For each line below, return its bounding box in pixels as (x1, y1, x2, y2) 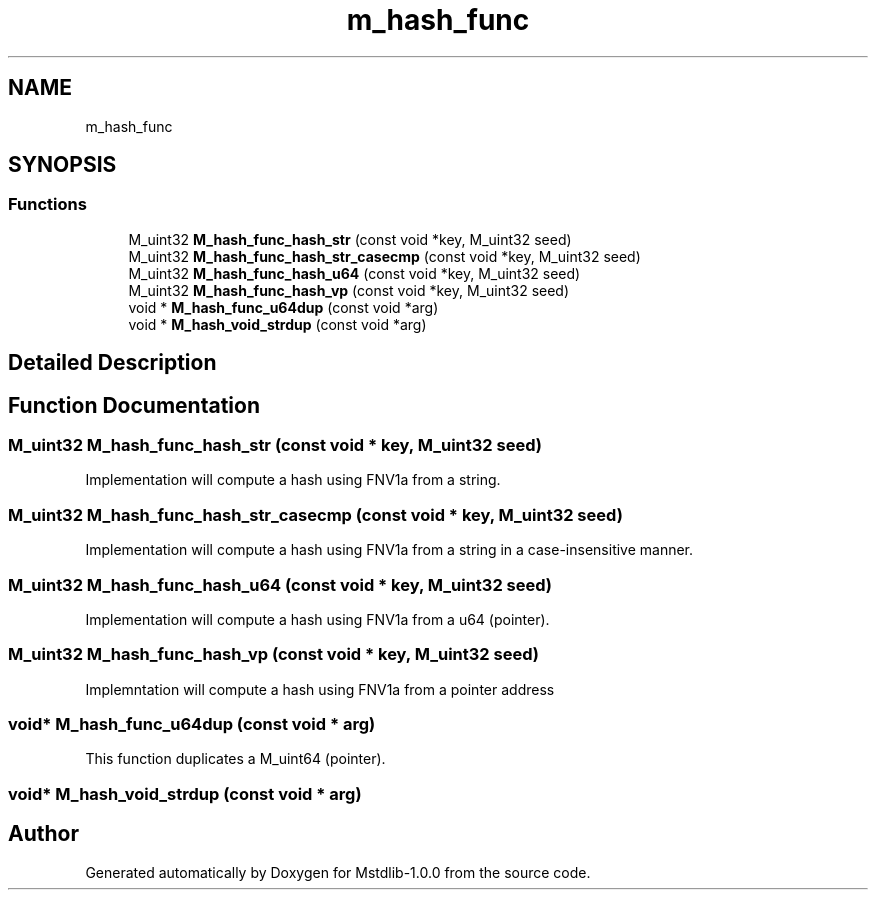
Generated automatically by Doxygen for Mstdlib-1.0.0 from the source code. (85, 863, 591, 881)
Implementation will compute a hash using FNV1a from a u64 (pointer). (85, 610, 550, 628)
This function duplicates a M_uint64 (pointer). (85, 750, 386, 768)
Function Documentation (8, 392, 260, 418)
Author (8, 821, 79, 847)
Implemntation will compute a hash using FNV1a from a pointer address (85, 680, 555, 698)
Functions (8, 194, 87, 215)
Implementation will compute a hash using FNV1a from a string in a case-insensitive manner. (85, 541, 694, 559)
